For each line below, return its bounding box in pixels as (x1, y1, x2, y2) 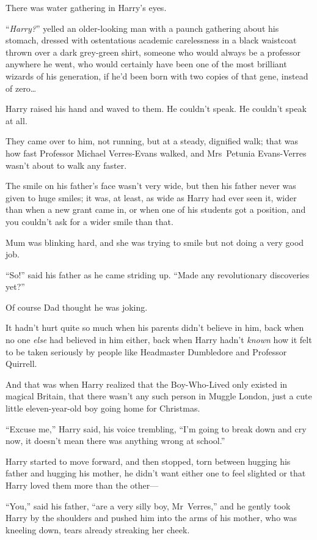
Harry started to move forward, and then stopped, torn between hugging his (5, 454, 291, 467)
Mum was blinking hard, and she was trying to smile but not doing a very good (5, 235, 304, 248)
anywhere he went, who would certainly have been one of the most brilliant (5, 57, 287, 70)
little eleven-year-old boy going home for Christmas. (5, 402, 200, 415)
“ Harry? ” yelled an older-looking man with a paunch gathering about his (5, 21, 279, 34)
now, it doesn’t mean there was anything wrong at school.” (5, 434, 225, 447)
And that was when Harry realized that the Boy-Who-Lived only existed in (5, 377, 288, 390)
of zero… (5, 81, 37, 94)
